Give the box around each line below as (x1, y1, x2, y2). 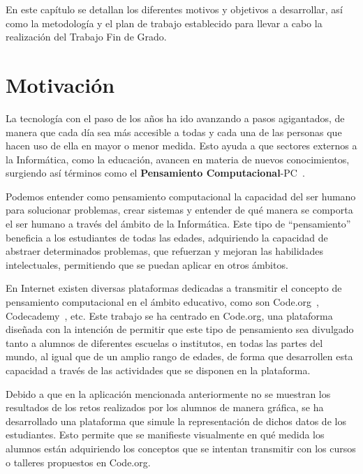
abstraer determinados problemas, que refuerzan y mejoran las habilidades (6, 244, 323, 258)
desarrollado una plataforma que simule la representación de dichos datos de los (6, 413, 346, 428)
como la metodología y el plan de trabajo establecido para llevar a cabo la (6, 15, 323, 30)
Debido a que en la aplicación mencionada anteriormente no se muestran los (6, 386, 331, 401)
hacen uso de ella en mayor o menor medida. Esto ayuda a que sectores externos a (6, 138, 357, 153)
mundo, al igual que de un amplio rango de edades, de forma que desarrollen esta (6, 349, 353, 364)
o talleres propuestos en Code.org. (6, 454, 151, 469)
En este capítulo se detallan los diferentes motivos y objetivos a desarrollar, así (6, 2, 343, 16)
